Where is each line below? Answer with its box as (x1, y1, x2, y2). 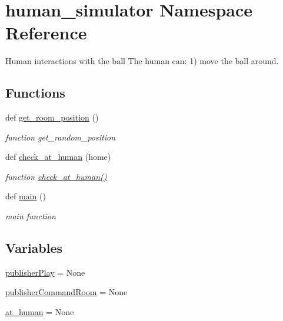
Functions (5, 83, 65, 102)
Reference (5, 21, 87, 45)
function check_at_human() (5, 170, 107, 182)
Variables (5, 239, 63, 257)
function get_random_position (5, 131, 115, 143)
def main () (5, 190, 46, 202)
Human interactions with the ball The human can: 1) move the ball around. (5, 55, 279, 67)
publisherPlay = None (5, 266, 85, 278)
